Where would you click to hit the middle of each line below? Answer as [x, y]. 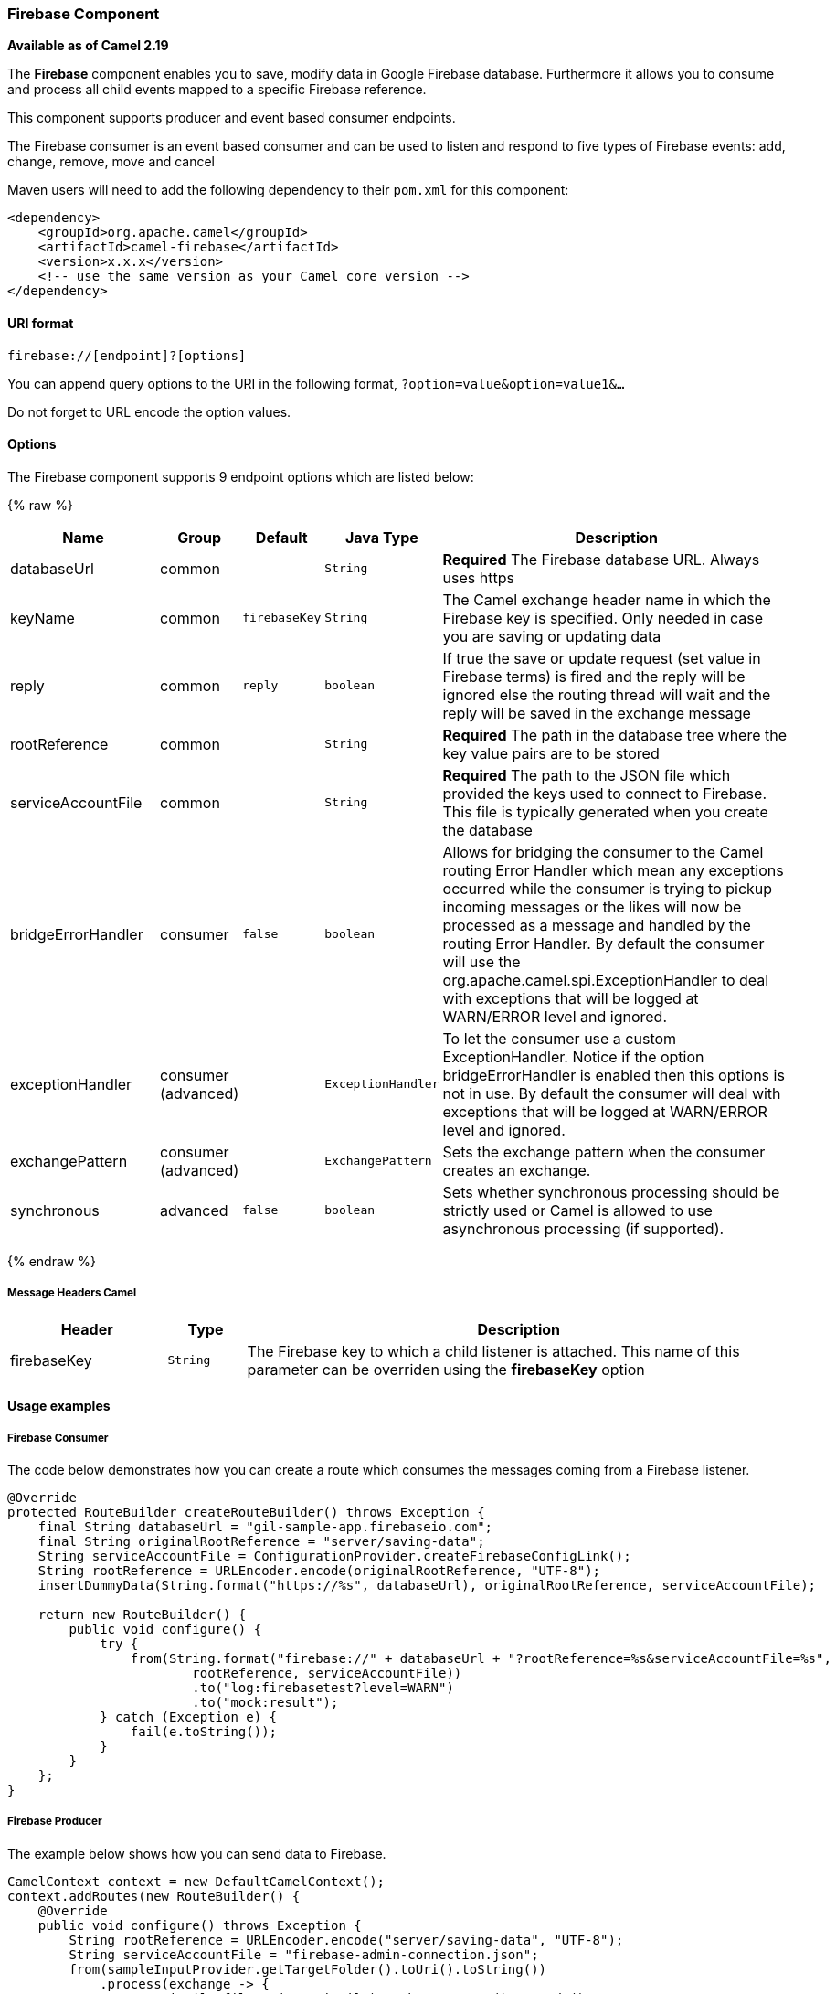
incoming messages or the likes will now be [592, 906]
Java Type [382, 537]
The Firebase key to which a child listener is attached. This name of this [493, 1351]
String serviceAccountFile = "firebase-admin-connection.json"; [304, 1954]
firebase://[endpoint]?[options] [127, 355]
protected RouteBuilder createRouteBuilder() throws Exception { [246, 1512]
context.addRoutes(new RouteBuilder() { [154, 1896]
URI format [41, 323]
